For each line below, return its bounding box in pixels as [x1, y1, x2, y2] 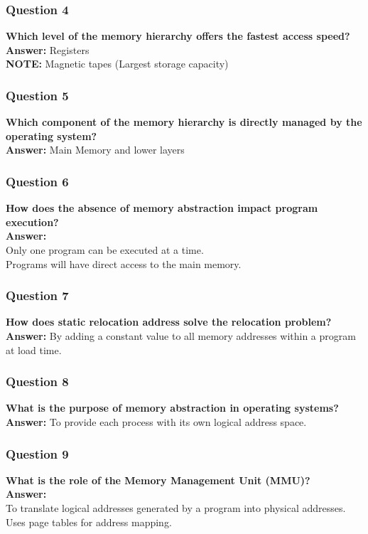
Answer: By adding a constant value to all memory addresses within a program [6, 329, 356, 343]
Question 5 [6, 86, 69, 104]
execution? [6, 214, 59, 229]
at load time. [6, 342, 62, 357]
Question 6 [6, 172, 69, 190]
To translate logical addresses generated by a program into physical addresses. [6, 501, 346, 515]
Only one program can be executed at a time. [6, 242, 204, 257]
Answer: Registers [6, 42, 90, 57]
